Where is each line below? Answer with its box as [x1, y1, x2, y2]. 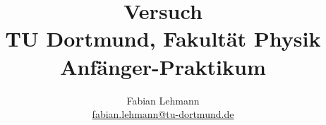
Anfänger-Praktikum [60, 52, 266, 81]
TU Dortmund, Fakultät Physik [5, 24, 321, 53]
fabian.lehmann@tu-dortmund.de [92, 107, 234, 121]
